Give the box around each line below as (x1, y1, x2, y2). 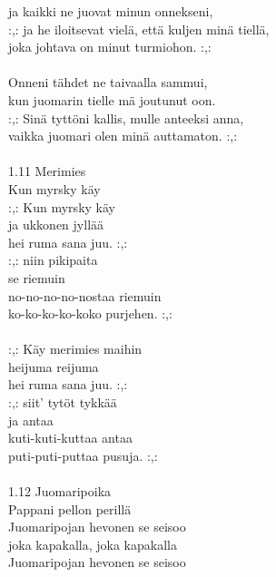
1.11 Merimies (8, 161, 86, 181)
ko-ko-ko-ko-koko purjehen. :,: (8, 304, 172, 323)
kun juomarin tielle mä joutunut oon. (8, 90, 216, 109)
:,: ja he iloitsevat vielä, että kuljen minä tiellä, (8, 19, 270, 38)
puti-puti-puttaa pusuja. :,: (8, 445, 158, 465)
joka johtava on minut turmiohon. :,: (8, 37, 212, 56)
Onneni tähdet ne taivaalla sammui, (8, 73, 208, 92)
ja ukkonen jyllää (8, 215, 104, 234)
